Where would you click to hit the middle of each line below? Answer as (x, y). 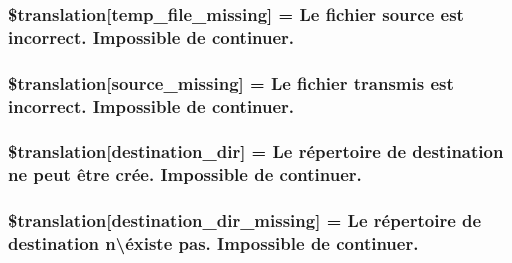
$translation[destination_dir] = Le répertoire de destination (256, 151)
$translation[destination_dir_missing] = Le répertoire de (245, 220)
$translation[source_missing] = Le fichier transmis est (231, 82)
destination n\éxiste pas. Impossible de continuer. (213, 243)
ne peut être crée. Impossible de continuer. (185, 174)
